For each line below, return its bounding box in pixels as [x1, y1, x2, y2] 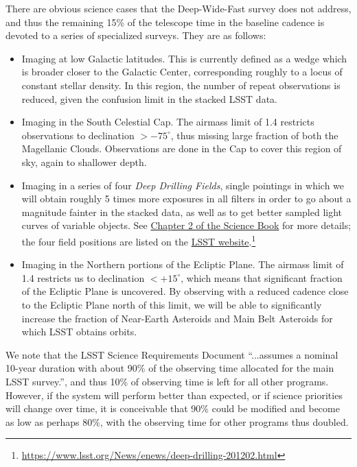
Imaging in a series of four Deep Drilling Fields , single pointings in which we [21, 178, 345, 192]
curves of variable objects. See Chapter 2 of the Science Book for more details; [21, 218, 352, 232]
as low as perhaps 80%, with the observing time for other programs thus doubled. [5, 414, 349, 429]
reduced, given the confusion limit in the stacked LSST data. [21, 91, 277, 106]
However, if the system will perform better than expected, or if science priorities [5, 387, 343, 402]
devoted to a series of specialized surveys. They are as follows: [5, 28, 266, 43]
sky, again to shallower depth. [21, 154, 147, 169]
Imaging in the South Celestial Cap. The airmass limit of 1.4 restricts [21, 115, 314, 129]
